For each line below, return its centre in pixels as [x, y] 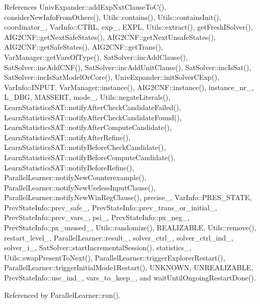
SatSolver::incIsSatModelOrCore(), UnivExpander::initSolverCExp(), [112, 77]
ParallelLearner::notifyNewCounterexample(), [75, 177]
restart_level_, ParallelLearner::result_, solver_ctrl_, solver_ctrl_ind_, [119, 237]
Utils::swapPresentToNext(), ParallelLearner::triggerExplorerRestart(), [115, 257]
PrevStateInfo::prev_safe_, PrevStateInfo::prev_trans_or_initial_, [111, 207]
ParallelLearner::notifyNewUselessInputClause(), [80, 187]
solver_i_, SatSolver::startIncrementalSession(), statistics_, [98, 247]
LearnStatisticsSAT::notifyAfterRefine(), [67, 137]
